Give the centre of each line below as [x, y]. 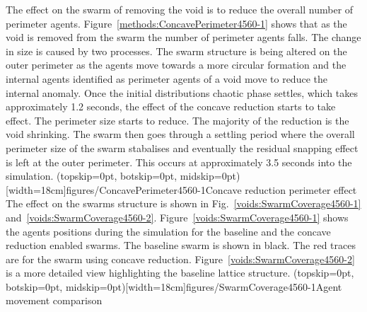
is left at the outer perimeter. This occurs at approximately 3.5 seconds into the [179, 162]
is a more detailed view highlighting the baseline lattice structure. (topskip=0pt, [180, 273]
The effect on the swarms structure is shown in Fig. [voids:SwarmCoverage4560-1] [183, 203]
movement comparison [54, 300]
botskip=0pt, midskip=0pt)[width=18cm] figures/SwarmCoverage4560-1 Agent [174, 286]
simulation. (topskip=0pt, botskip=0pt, [92, 176]
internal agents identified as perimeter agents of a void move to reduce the [167, 78]
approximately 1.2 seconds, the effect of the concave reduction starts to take [171, 106]
